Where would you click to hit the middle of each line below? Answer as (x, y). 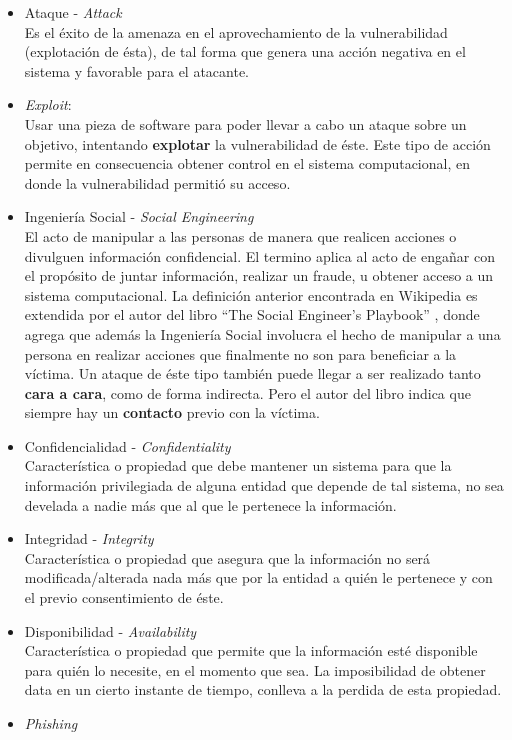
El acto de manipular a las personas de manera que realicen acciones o (240, 235)
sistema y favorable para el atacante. (137, 70)
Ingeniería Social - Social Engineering (139, 216)
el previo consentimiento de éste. (124, 597)
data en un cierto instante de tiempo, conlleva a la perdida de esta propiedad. (263, 689)
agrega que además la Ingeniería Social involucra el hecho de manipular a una (262, 333)
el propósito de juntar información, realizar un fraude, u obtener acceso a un (259, 275)
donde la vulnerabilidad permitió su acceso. (157, 182)
